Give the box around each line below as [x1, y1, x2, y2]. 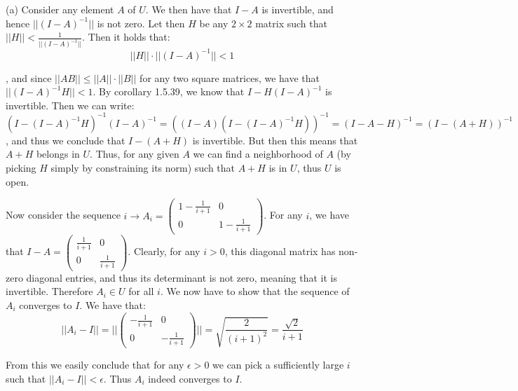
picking [6, 160, 36, 175]
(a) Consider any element [6, 2, 114, 16]
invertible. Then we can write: [6, 97, 135, 112]
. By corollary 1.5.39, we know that [93, 84, 245, 99]
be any [199, 15, 229, 30]
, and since [6, 70, 52, 85]
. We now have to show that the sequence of [160, 284, 350, 299]
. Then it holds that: [82, 29, 170, 44]
